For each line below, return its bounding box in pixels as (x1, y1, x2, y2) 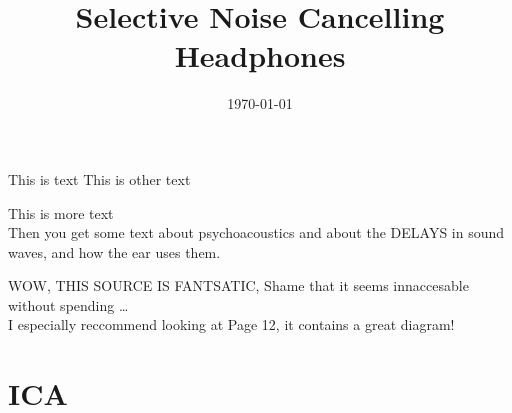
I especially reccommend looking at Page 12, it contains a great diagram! (8, 314, 455, 335)
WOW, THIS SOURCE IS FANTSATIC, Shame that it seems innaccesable (8, 275, 469, 296)
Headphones (174, 35, 346, 76)
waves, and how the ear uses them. (8, 241, 221, 262)
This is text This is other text (8, 168, 191, 189)
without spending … (8, 294, 129, 315)
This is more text (8, 202, 114, 223)
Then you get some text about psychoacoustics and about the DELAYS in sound (8, 222, 505, 243)
